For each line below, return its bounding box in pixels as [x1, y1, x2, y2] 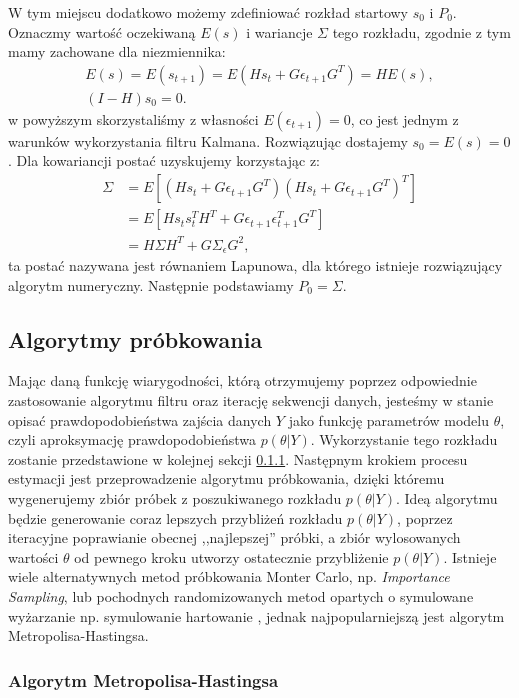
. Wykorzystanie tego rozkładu [310, 429, 498, 450]
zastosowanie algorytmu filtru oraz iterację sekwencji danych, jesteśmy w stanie [8, 390, 494, 411]
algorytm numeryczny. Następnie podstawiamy [8, 274, 294, 295]
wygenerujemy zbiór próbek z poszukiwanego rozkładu [8, 488, 342, 509]
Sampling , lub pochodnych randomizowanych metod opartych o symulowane [8, 586, 474, 606]
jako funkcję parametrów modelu [288, 409, 490, 430]
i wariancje [246, 21, 313, 42]
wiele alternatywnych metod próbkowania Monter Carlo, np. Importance [8, 566, 450, 587]
